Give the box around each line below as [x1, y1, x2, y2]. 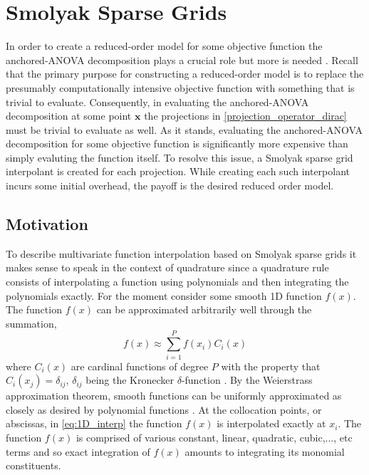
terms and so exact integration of [6, 444, 150, 459]
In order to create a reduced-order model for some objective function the [6, 38, 323, 53]
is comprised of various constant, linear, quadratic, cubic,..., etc [76, 429, 353, 444]
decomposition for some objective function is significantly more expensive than [6, 136, 348, 151]
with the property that [221, 358, 321, 373]
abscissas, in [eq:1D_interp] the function [6, 416, 182, 431]
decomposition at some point [6, 108, 132, 123]
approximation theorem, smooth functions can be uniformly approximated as [6, 388, 342, 403]
